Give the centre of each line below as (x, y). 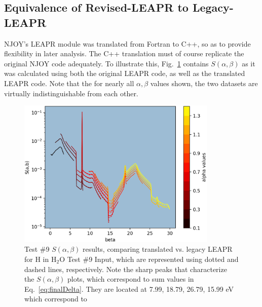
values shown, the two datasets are (204, 83)
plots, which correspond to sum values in (130, 279)
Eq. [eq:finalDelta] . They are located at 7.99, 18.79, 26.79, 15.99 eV (129, 289)
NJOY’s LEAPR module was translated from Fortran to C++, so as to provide (127, 43)
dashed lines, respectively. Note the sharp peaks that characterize (126, 269)
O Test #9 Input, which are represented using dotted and (149, 259)
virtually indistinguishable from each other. (71, 93)
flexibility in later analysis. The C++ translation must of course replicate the (124, 53)
